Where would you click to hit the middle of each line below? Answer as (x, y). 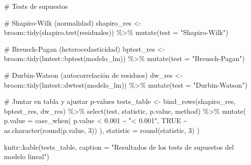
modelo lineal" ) (27, 156)
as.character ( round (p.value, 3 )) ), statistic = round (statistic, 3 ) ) (102, 130)
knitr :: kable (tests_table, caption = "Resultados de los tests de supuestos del (119, 147)
